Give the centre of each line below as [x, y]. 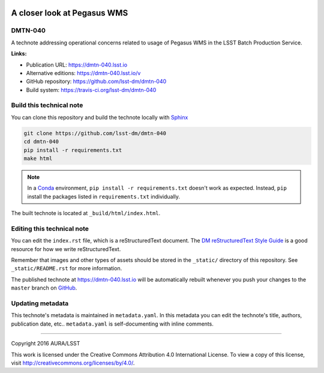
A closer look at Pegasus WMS [70, 13]
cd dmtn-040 [41, 142]
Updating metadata [40, 303]
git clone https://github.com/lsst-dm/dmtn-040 [95, 133]
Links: [19, 53]
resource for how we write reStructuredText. [66, 249]
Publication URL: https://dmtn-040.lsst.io [77, 65]
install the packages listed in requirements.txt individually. [103, 196]
